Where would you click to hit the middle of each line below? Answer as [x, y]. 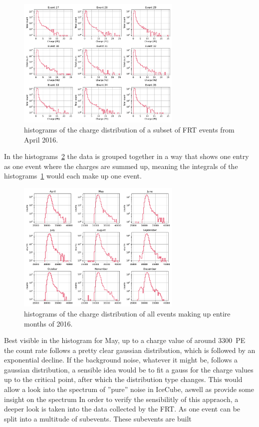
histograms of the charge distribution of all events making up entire [127, 313]
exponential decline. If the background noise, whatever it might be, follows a [121, 360]
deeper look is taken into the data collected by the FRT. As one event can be [122, 409]
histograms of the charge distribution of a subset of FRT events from [129, 129]
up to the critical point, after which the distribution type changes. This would [123, 379]
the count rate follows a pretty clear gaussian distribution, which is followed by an [130, 350]
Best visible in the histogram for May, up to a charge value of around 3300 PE [125, 340]
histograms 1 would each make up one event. [73, 176]
